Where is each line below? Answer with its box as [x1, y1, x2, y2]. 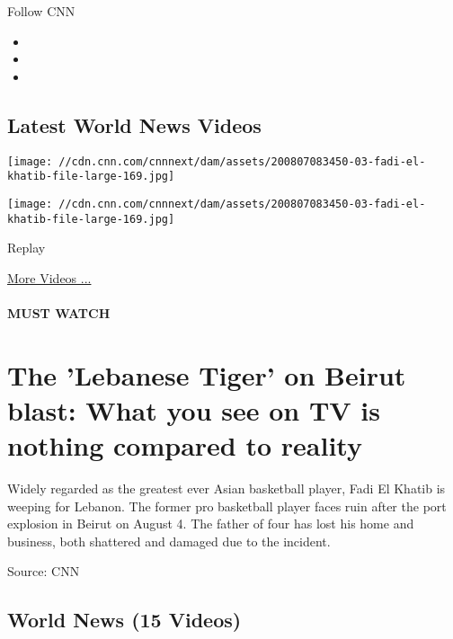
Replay [7, 238, 46, 257]
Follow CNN [7, 2, 75, 20]
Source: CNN [7, 562, 80, 581]
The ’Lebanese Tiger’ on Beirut [7, 356, 406, 393]
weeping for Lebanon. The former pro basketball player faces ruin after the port [7, 496, 447, 515]
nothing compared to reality [7, 427, 362, 464]
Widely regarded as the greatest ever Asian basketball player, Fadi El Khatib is [7, 479, 446, 498]
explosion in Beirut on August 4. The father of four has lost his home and [7, 514, 414, 533]
